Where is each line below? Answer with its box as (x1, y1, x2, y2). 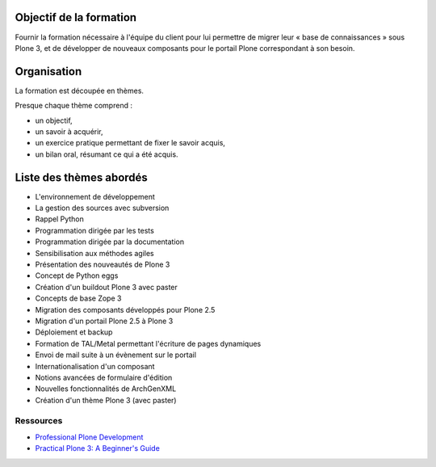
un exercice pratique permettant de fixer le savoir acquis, (35, 138, 226, 148)
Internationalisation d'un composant (35, 361, 155, 371)
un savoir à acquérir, (35, 126, 104, 137)
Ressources (15, 415, 63, 427)
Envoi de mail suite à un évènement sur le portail (35, 350, 197, 360)
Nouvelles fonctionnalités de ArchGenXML (35, 384, 177, 393)
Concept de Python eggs (35, 271, 119, 280)
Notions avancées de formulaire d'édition (35, 372, 173, 382)
